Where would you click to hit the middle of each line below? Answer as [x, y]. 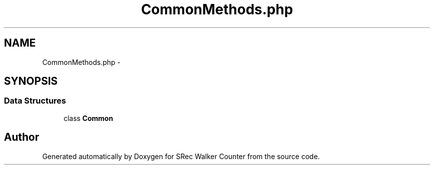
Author [22, 137]
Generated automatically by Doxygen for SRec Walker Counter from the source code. [181, 156]
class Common [88, 118]
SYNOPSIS [31, 81]
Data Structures [35, 101]
